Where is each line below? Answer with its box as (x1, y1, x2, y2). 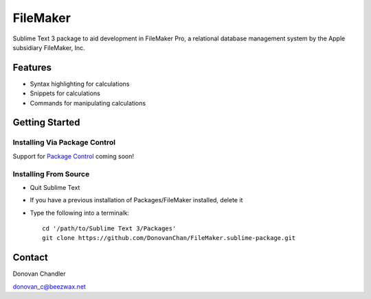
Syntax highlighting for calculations (30, 80, 130, 88)
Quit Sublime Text (30, 183, 80, 191)
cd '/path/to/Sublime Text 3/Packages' (42, 225, 177, 232)
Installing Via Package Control (12, 138, 116, 147)
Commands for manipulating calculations (30, 99, 146, 107)
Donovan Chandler (12, 270, 66, 278)
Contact (12, 252, 48, 263)
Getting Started (12, 117, 80, 128)
